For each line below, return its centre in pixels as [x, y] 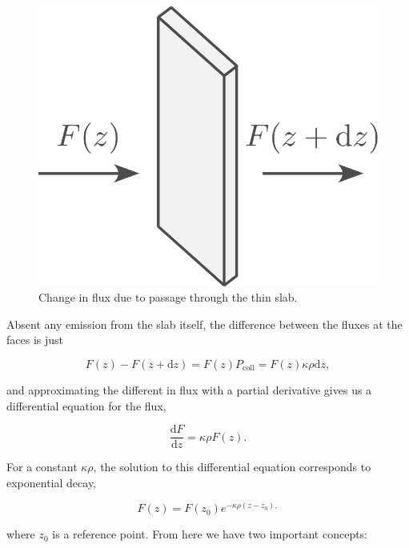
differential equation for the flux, [86, 405]
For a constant [42, 467]
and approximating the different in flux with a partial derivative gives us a [189, 390]
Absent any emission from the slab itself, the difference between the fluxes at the [204, 324]
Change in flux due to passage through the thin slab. [168, 297]
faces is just [35, 340]
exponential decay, [52, 482]
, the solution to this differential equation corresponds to [232, 467]
